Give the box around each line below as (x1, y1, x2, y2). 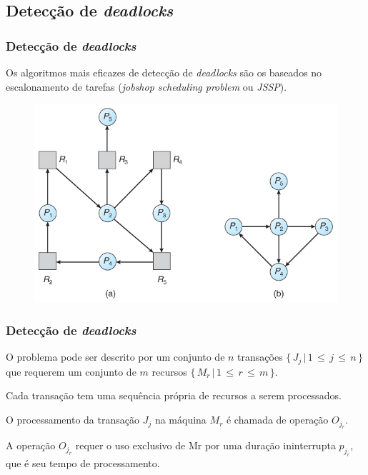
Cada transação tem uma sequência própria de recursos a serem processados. (6, 388, 342, 403)
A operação (6, 438, 56, 453)
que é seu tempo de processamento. (6, 456, 160, 471)
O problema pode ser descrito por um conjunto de (6, 349, 225, 364)
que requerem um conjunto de (6, 364, 136, 379)
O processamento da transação (6, 412, 139, 427)
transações (237, 349, 283, 364)
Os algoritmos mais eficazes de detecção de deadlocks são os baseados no (6, 65, 322, 79)
